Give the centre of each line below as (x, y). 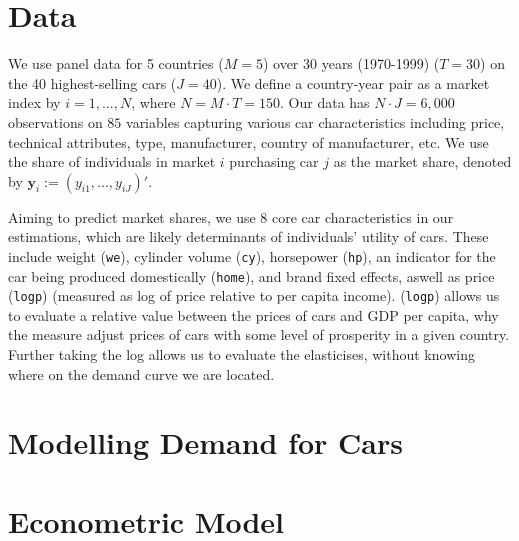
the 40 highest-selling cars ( (92, 82)
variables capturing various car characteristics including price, (315, 121)
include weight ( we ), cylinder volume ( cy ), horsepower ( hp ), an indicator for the (252, 255)
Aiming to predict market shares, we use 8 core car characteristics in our (231, 216)
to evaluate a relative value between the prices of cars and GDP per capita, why (253, 314)
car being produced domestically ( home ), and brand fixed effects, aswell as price (251, 275)
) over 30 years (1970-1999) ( (351, 63)
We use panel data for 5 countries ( (116, 63)
